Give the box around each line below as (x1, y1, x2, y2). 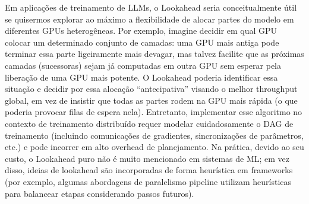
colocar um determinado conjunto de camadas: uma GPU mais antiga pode (5, 36, 279, 48)
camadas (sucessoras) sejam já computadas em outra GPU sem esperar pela (5, 59, 282, 71)
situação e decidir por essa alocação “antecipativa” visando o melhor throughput (5, 82, 298, 95)
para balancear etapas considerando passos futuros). (5, 187, 194, 199)
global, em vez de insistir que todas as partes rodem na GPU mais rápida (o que (5, 94, 298, 106)
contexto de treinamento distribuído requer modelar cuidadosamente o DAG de (5, 117, 294, 129)
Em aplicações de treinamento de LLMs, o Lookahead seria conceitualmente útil (5, 1, 297, 13)
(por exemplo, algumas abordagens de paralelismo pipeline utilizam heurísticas (5, 175, 292, 187)
